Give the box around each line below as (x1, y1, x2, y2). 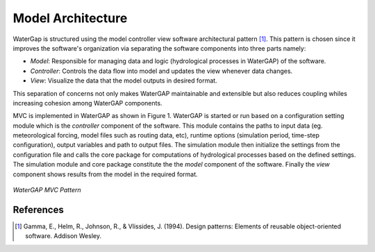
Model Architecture (12, 10, 128, 26)
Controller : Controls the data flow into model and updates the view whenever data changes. (30, 67, 293, 75)
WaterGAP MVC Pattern (12, 186, 81, 194)
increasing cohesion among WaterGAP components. (12, 99, 162, 107)
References (12, 203, 64, 215)
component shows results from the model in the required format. (12, 170, 198, 178)
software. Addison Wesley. (25, 232, 102, 240)
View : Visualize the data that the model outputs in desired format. (30, 76, 218, 85)
